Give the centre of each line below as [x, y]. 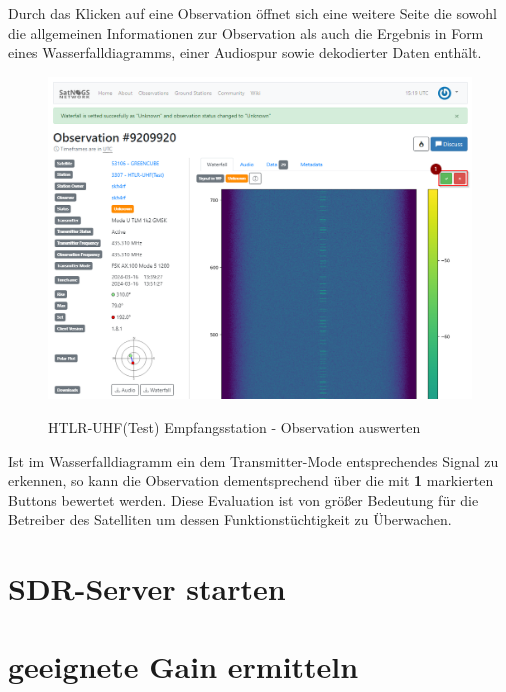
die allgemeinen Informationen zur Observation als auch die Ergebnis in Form [246, 32]
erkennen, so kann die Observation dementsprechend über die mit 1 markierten [251, 480]
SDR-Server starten [147, 588]
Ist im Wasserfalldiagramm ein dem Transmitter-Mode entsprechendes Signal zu [253, 460]
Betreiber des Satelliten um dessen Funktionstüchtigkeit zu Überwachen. [230, 519]
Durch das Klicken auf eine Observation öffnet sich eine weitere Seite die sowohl [253, 13]
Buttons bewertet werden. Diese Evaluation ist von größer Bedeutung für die [243, 499]
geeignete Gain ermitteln [183, 666]
